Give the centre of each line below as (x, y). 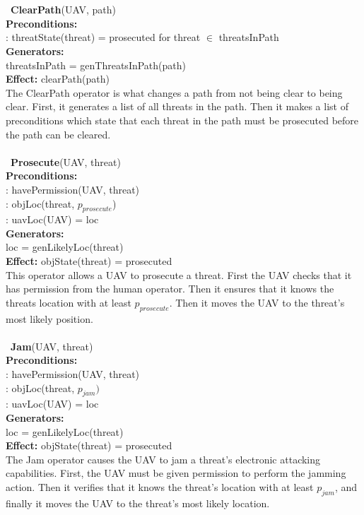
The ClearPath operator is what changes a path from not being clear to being (174, 92)
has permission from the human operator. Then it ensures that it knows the (170, 289)
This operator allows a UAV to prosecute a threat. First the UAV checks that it (179, 274)
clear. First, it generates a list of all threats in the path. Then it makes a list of (177, 106)
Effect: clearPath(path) (58, 79)
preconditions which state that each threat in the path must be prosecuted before (182, 120)
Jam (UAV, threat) (52, 346)
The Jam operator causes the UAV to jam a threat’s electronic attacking (163, 459)
